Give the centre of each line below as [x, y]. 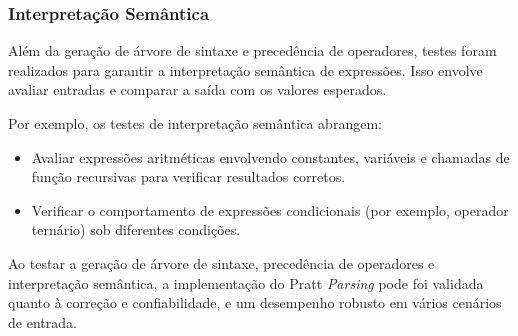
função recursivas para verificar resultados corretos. [188, 176]
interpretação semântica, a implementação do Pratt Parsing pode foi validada [246, 282]
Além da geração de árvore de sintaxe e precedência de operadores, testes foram [252, 50]
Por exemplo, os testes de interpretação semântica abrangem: [195, 123]
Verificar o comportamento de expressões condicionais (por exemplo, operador [270, 209]
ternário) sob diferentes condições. [136, 229]
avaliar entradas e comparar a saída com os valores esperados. [197, 89]
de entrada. [42, 321]
